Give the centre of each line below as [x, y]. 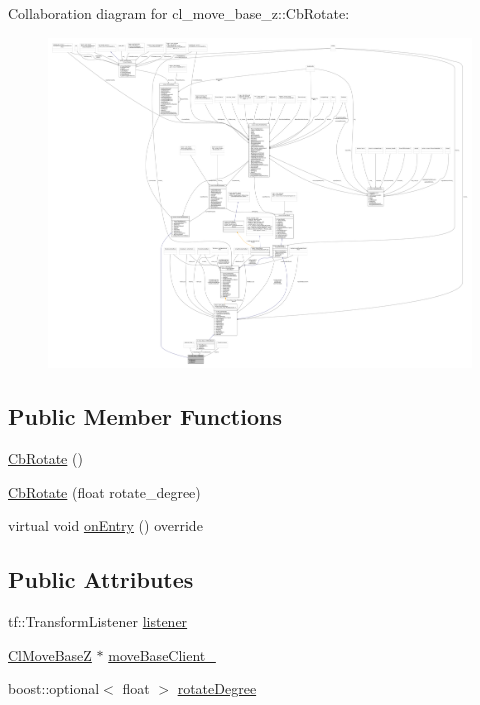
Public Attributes [101, 579]
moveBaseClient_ [162, 654]
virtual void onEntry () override [105, 525]
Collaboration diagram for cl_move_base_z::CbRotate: [179, 13]
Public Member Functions [145, 416]
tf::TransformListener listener [98, 621]
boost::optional [54, 688]
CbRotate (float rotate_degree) [104, 491]
